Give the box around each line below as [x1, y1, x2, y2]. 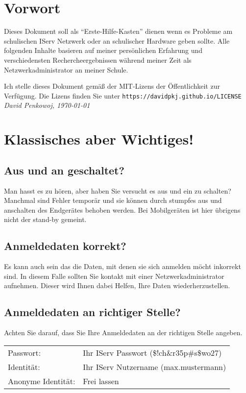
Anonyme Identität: [8, 375, 75, 387]
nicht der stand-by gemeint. [4, 214, 87, 224]
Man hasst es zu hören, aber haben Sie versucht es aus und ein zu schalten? [4, 185, 231, 196]
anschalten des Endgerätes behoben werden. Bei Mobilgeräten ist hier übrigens [4, 204, 241, 215]
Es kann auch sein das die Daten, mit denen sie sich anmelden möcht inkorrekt [4, 261, 241, 271]
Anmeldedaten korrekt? [4, 238, 126, 253]
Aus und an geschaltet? [4, 162, 124, 177]
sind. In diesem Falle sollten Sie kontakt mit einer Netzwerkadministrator [4, 270, 224, 281]
